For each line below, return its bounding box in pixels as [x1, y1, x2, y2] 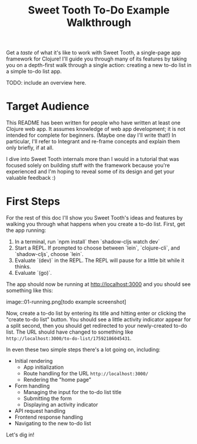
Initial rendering [14, 358, 53, 365]
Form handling [14, 382, 50, 389]
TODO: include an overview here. [6, 79, 86, 86]
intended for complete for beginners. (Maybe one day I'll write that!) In [6, 132, 176, 139]
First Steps [6, 195, 61, 208]
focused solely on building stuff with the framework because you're [6, 162, 171, 169]
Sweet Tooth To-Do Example [28, 4, 170, 17]
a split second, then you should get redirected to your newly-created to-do [6, 322, 187, 329]
